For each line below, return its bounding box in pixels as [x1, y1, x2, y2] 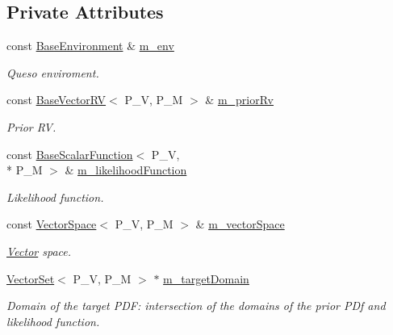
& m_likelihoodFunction [65, 161, 187, 178]
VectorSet [6, 270, 55, 287]
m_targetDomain [163, 270, 249, 287]
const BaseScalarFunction [6, 145, 133, 162]
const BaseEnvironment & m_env [6, 37, 174, 54]
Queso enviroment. [6, 64, 99, 81]
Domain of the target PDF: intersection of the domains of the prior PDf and [6, 297, 386, 314]
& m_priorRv [205, 91, 274, 108]
